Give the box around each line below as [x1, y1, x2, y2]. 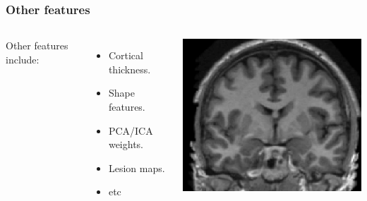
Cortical [108, 48, 143, 63]
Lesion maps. [108, 160, 165, 175]
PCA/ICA [108, 123, 153, 138]
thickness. [108, 61, 151, 76]
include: [6, 51, 40, 66]
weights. [108, 137, 143, 152]
